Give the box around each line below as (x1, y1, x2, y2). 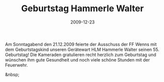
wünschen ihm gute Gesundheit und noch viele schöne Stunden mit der (5, 57, 150, 62)
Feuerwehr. (5, 62, 28, 68)
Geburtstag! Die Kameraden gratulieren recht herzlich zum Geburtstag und (5, 52, 156, 58)
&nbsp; (5, 71, 20, 77)
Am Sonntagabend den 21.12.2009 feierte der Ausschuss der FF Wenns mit (5, 41, 157, 47)
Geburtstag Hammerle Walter (21, 3, 144, 14)
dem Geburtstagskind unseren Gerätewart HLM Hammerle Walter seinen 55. (5, 46, 160, 52)
